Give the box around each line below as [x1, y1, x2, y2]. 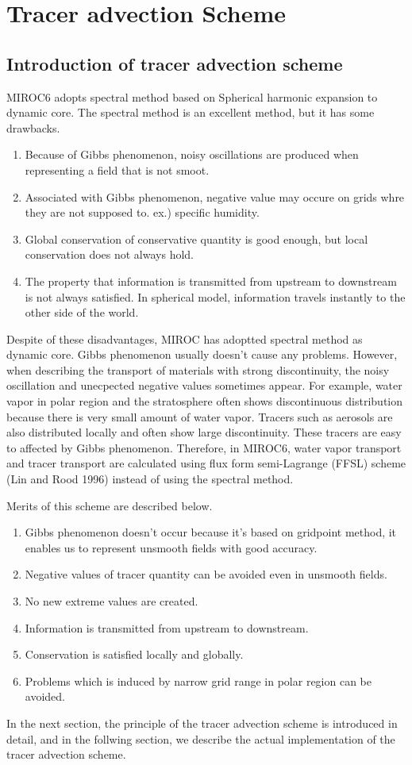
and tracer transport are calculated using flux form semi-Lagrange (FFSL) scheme [6, 455, 406, 471]
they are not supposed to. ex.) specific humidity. [25, 204, 260, 221]
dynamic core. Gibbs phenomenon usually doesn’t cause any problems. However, [6, 346, 398, 363]
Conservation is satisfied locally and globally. [25, 646, 244, 663]
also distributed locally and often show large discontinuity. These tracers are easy [6, 424, 402, 440]
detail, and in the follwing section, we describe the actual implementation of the [6, 730, 395, 747]
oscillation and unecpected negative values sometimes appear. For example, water [6, 377, 402, 394]
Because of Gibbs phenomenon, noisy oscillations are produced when [25, 146, 359, 163]
